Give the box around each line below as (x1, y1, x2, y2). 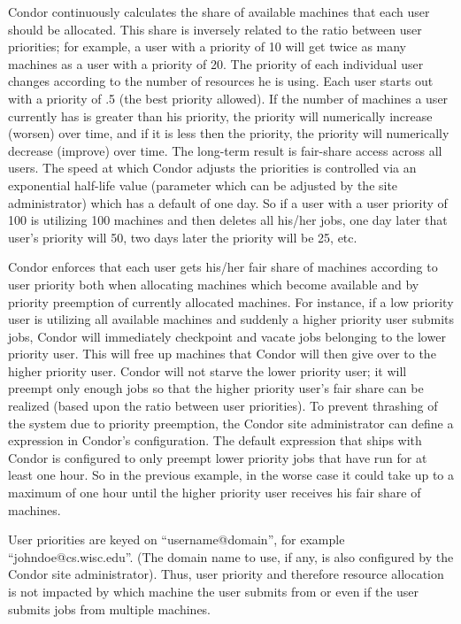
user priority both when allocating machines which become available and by (8, 274, 419, 293)
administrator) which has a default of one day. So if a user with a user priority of (8, 193, 448, 212)
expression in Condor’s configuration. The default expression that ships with (8, 431, 422, 450)
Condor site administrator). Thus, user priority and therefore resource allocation (8, 565, 444, 583)
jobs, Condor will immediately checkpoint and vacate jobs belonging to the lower (8, 327, 446, 345)
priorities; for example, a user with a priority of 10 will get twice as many (8, 37, 407, 56)
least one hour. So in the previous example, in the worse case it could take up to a (8, 466, 454, 484)
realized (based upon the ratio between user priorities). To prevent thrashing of (8, 397, 438, 415)
